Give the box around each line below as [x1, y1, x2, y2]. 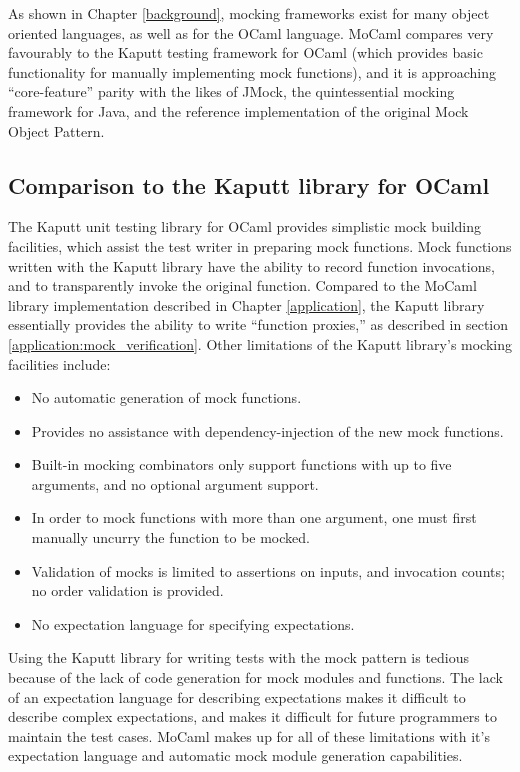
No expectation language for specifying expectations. [31, 613, 355, 634]
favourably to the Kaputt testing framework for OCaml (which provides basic [8, 42, 483, 63]
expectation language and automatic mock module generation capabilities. [8, 745, 463, 766]
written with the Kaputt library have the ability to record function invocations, [8, 255, 495, 276]
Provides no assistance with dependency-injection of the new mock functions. [31, 420, 504, 441]
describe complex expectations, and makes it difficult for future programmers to [8, 706, 497, 727]
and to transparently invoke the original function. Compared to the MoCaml [8, 275, 477, 296]
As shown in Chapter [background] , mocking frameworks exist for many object [8, 3, 490, 23]
